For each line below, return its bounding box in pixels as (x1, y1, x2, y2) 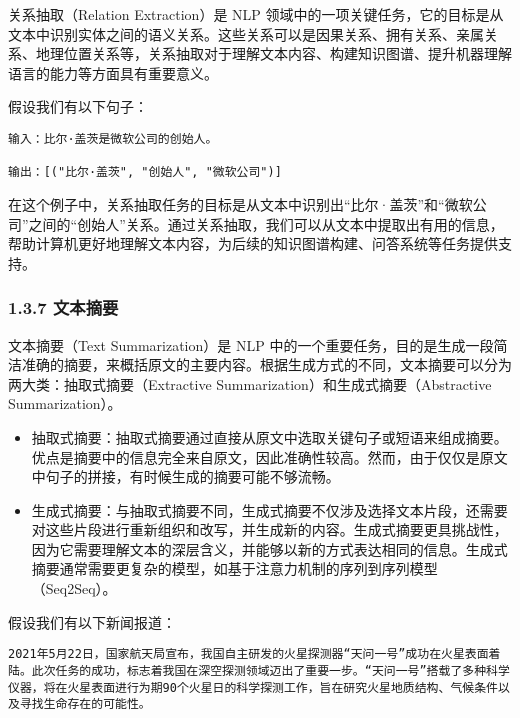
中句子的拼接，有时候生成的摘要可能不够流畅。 (31, 466, 340, 487)
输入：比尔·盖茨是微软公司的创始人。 (8, 131, 218, 146)
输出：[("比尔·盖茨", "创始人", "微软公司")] (8, 165, 282, 180)
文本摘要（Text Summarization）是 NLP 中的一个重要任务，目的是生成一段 (8, 334, 494, 355)
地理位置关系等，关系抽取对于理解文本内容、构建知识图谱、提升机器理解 (35, 43, 512, 64)
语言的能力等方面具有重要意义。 (8, 62, 218, 83)
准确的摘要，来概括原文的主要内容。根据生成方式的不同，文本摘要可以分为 (21, 354, 512, 375)
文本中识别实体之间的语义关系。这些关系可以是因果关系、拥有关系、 (8, 23, 456, 44)
